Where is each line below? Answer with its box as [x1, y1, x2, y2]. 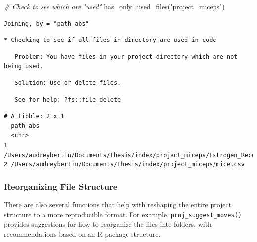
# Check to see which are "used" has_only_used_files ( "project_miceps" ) [4, 1, 225, 11]
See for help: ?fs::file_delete [14, 96, 121, 103]
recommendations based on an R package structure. [4, 228, 161, 239]
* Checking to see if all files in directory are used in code [4, 37, 216, 44]
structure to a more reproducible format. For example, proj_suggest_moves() [4, 209, 242, 219]
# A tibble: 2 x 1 [4, 113, 64, 120]
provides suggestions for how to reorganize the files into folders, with [4, 219, 212, 229]
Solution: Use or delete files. [14, 79, 121, 86]
